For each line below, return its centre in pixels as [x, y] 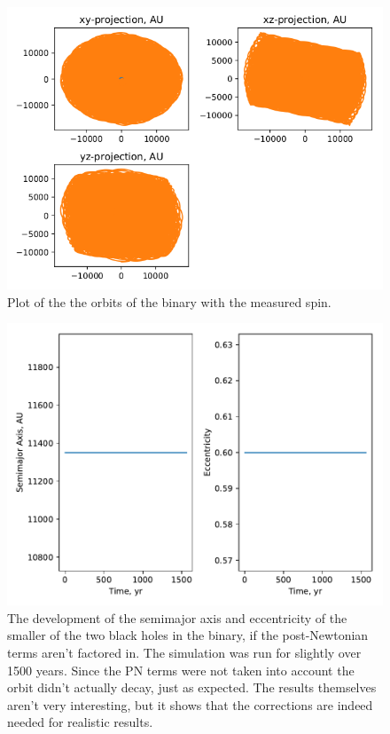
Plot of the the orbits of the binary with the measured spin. [169, 301]
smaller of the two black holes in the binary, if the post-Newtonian [188, 635]
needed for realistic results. [80, 722]
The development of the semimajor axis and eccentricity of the [177, 617]
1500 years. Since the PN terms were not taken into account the [181, 670]
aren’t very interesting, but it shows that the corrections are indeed [190, 704]
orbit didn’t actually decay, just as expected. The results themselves [192, 687]
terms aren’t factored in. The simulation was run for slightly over [184, 652]
